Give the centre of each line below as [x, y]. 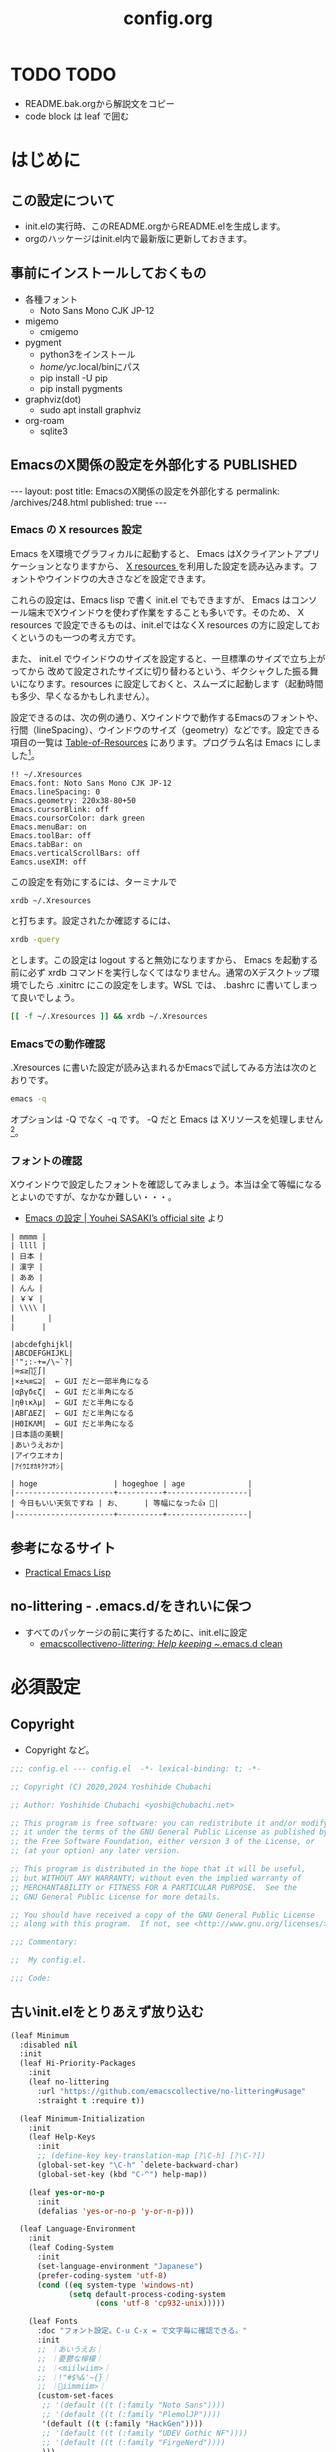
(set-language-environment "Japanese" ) [119, 2266]
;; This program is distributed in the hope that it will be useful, [158, 1869]
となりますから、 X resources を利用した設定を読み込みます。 [181, 566]
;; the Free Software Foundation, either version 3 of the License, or [162, 1842]
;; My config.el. [48, 1960]
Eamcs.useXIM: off [48, 862]
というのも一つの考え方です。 [80, 637]
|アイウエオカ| [37, 1456]
